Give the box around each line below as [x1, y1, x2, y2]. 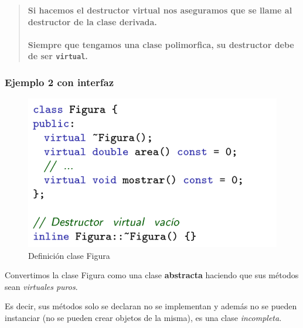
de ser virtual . [28, 50, 88, 62]
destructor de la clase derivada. [28, 15, 157, 28]
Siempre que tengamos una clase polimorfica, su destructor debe [28, 38, 294, 50]
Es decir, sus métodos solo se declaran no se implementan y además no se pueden [5, 300, 297, 312]
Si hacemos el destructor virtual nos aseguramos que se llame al [28, 4, 292, 16]
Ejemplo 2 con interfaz [5, 74, 114, 89]
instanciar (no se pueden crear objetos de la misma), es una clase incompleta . [5, 311, 282, 323]
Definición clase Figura [28, 249, 110, 261]
